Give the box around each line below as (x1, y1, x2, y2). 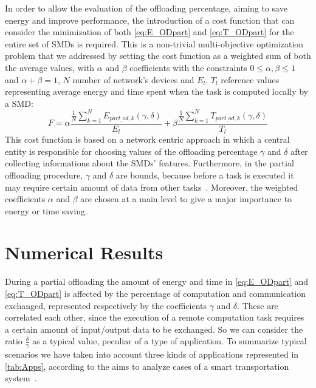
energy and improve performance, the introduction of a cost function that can (5, 13, 295, 26)
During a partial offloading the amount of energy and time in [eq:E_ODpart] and (5, 275, 308, 288)
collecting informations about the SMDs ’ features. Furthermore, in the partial (5, 157, 294, 169)
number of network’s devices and (72, 73, 194, 86)
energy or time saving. (5, 204, 88, 217)
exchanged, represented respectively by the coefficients (5, 299, 207, 311)
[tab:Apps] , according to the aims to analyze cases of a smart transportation (5, 359, 289, 372)
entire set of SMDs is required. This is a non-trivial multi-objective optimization (5, 37, 304, 50)
